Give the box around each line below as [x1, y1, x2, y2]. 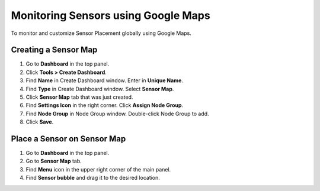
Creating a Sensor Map [11, 45, 98, 55]
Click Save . [25, 118, 54, 125]
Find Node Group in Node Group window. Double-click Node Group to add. [25, 110, 210, 117]
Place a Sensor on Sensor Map [11, 134, 126, 144]
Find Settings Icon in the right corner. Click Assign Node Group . [25, 102, 184, 109]
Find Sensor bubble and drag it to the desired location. [25, 174, 160, 182]
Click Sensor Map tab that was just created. [25, 93, 133, 101]
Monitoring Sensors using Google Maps [11, 9, 210, 22]
